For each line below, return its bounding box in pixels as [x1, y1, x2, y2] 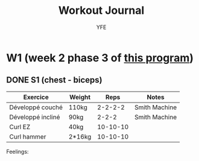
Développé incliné [9, 113, 60, 121]
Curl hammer [9, 132, 46, 140]
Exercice [23, 93, 49, 101]
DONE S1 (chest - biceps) [6, 75, 103, 85]
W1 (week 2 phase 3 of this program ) [6, 51, 194, 65]
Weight [69, 93, 91, 101]
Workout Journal [58, 4, 145, 17]
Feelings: [6, 148, 29, 155]
